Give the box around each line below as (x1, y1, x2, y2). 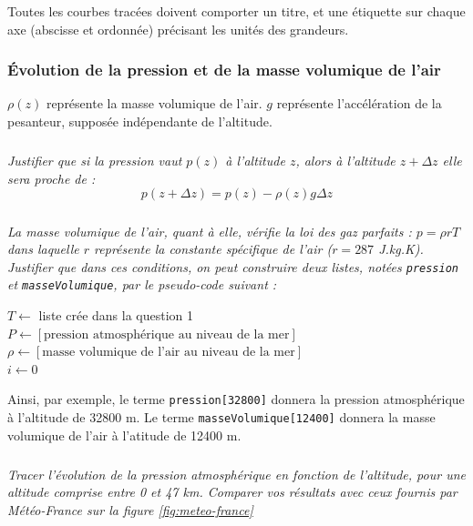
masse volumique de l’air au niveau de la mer (42, 346, 295, 359)
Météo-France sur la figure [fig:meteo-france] (7, 500, 253, 519)
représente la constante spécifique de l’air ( (94, 239, 333, 258)
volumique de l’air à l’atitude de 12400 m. (7, 425, 242, 444)
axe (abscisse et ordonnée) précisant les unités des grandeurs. (7, 19, 349, 38)
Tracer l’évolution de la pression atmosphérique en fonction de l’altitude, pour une (7, 464, 466, 483)
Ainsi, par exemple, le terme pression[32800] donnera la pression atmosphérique (7, 389, 465, 409)
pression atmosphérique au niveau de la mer (44, 328, 290, 341)
